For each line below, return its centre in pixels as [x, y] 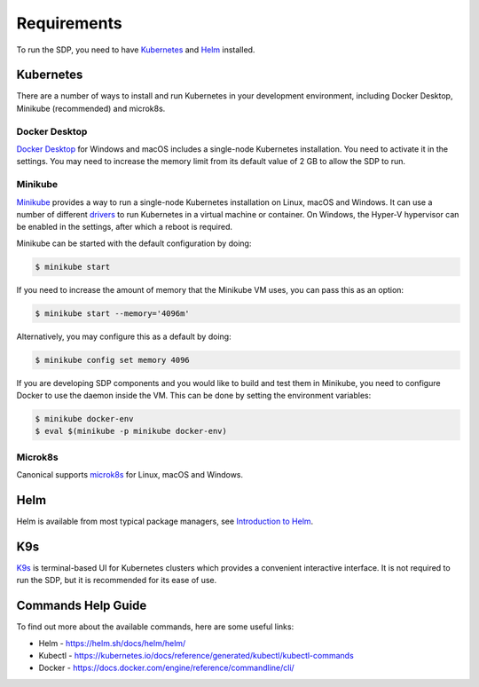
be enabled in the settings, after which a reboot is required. [125, 227]
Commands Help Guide [82, 606]
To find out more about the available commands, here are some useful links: [155, 627]
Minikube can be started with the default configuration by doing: [134, 243]
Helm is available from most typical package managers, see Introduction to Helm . [165, 521]
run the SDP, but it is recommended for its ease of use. [117, 580]
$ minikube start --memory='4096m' [112, 313]
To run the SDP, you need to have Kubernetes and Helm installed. [136, 50]
